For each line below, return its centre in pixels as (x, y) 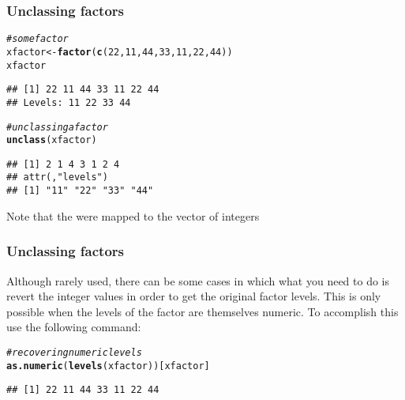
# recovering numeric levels (74, 352)
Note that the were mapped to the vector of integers (133, 215)
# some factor (37, 39)
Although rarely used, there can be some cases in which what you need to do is (198, 280)
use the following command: (74, 327)
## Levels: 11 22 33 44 (69, 102)
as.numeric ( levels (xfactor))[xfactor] (108, 366)
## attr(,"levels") (57, 177)
